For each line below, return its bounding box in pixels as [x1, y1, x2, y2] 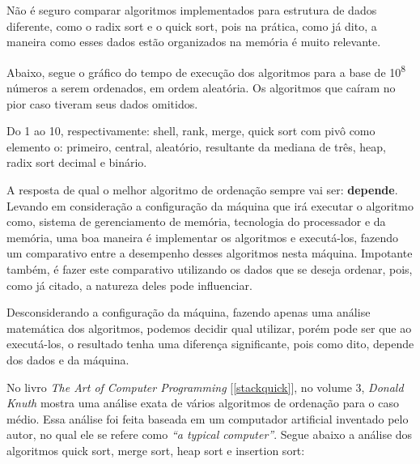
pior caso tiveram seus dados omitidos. [6, 95, 198, 112]
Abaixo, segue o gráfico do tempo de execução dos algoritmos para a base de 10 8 [6, 61, 406, 80]
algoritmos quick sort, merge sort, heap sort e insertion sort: [6, 441, 305, 458]
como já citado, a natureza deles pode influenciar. [6, 276, 252, 293]
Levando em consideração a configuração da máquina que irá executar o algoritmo [6, 197, 414, 214]
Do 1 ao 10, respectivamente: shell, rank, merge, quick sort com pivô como [6, 122, 375, 139]
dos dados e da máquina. [6, 351, 129, 368]
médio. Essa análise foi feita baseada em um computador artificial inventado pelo [6, 410, 409, 427]
